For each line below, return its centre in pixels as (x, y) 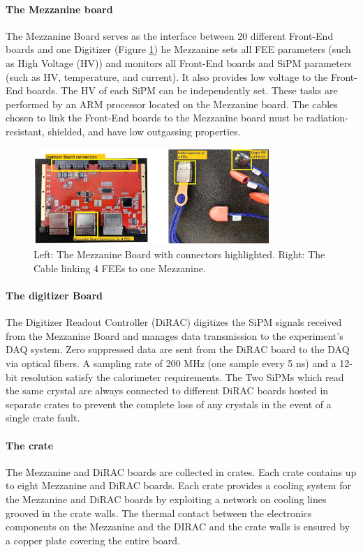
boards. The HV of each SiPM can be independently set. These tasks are (182, 90)
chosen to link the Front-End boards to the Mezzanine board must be (155, 118)
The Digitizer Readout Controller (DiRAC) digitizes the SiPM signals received (174, 322)
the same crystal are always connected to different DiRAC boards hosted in (167, 390)
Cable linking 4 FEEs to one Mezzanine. (120, 268)
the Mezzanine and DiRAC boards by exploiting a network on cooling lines (166, 499)
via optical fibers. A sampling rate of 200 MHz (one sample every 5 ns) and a (171, 363)
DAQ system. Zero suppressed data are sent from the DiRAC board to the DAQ (178, 349)
